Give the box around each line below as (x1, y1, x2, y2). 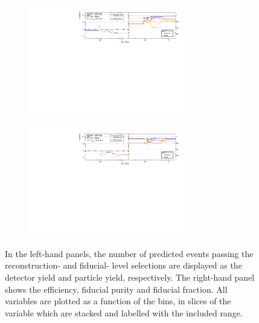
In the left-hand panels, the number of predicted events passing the (5, 247, 254, 259)
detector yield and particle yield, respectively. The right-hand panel (5, 271, 255, 284)
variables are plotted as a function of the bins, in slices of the (5, 295, 231, 307)
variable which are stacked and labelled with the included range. (5, 306, 243, 319)
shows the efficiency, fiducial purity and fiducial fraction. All (5, 282, 228, 295)
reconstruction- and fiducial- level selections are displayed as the (5, 259, 242, 272)
